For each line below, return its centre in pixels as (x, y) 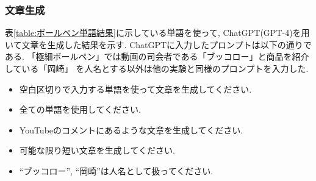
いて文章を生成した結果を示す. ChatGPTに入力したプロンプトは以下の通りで (158, 44)
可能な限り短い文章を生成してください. (97, 150)
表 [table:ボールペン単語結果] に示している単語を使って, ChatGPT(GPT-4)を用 (157, 33)
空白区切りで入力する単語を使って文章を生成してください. (135, 89)
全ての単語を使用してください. (80, 109)
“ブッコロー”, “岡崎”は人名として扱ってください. (116, 170)
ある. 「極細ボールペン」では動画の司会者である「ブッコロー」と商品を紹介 (157, 56)
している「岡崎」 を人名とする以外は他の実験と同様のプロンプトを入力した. (157, 68)
